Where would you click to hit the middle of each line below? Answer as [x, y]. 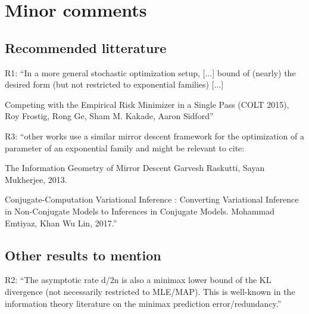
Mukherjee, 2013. [36, 179]
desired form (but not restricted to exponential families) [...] [114, 84]
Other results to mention [83, 255]
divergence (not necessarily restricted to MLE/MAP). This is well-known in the [150, 291]
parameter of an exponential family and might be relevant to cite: [125, 147]
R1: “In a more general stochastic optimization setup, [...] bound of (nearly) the [150, 72]
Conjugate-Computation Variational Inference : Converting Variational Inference [152, 199]
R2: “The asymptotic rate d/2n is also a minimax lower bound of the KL [138, 280]
